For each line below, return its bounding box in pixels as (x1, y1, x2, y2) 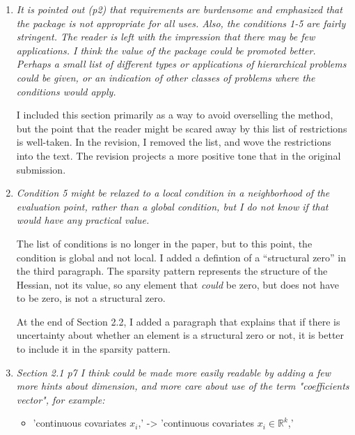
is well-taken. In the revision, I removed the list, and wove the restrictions (16, 135, 331, 149)
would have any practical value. (16, 213, 150, 227)
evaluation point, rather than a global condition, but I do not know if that (16, 199, 329, 213)
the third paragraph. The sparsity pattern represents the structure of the (16, 264, 328, 278)
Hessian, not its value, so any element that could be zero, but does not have (16, 277, 339, 291)
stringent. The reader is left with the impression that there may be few (16, 29, 315, 44)
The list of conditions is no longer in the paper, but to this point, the (16, 236, 313, 250)
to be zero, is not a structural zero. (16, 291, 166, 305)
